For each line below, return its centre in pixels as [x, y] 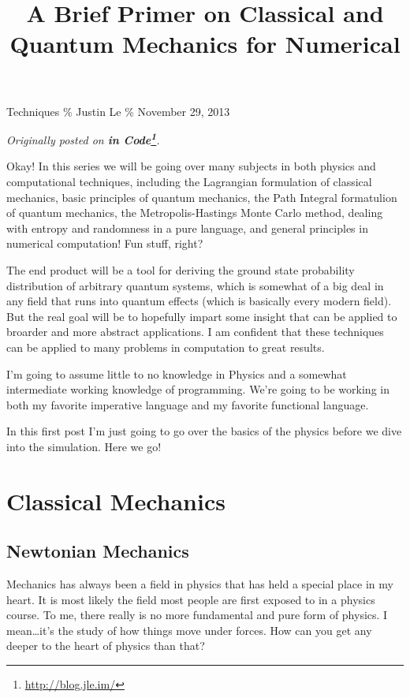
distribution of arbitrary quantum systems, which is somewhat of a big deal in [195, 285]
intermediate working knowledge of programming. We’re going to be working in [198, 389]
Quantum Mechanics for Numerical [205, 44]
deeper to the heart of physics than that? [106, 646]
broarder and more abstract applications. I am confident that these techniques [195, 332]
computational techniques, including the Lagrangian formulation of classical [189, 181]
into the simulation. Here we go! [84, 446]
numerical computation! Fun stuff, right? [105, 243]
